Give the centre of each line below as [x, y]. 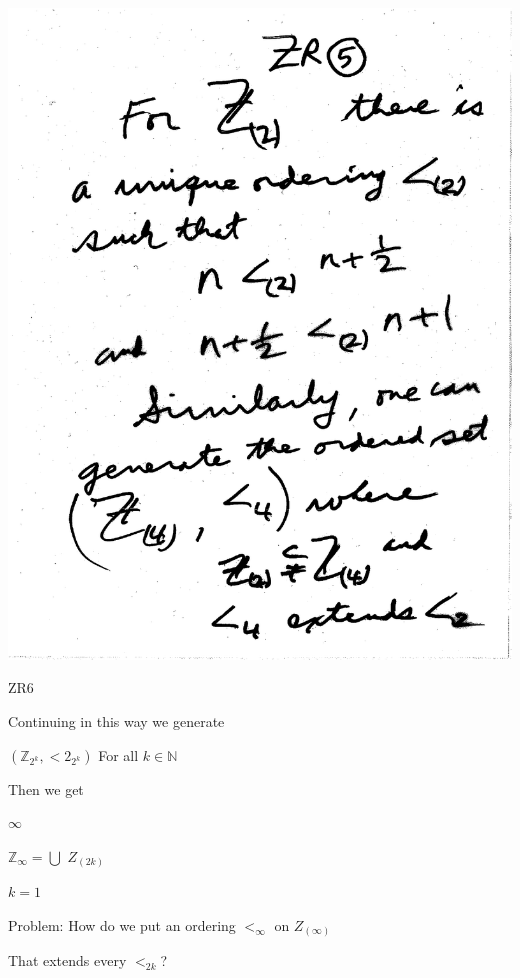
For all [118, 754]
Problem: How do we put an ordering [122, 924]
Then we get [46, 788]
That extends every [67, 960]
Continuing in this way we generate [116, 721]
